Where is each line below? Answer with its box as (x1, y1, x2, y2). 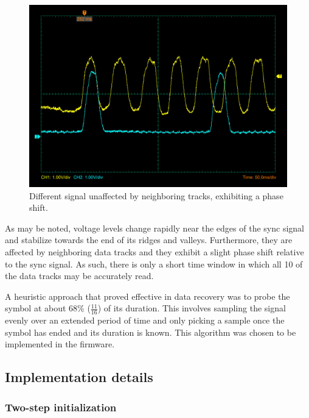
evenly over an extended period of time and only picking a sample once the (5, 314, 285, 327)
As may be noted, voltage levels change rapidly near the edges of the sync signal (5, 221, 304, 234)
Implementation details (5, 367, 153, 386)
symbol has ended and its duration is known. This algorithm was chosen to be (5, 325, 296, 338)
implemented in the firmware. (5, 338, 115, 350)
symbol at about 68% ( (5, 302, 91, 314)
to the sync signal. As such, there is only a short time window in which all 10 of (5, 257, 303, 270)
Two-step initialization (5, 399, 117, 414)
